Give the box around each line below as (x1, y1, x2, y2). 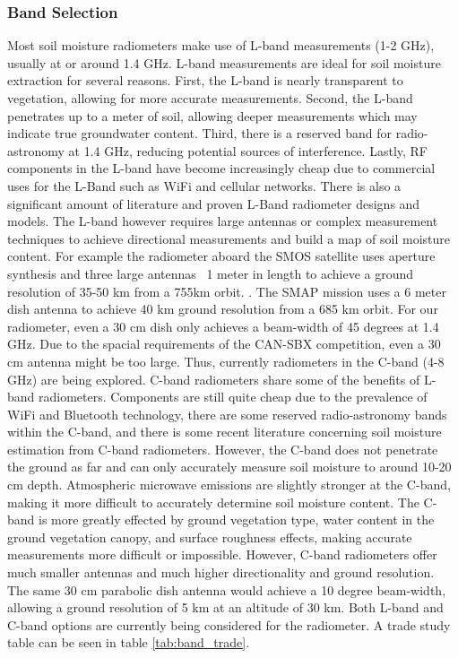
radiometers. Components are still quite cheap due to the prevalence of (39, 387, 428, 406)
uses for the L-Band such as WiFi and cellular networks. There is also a (7, 176, 402, 195)
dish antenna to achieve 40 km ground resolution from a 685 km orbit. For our (7, 299, 438, 318)
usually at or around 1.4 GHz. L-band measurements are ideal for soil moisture (7, 53, 441, 72)
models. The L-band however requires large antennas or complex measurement (7, 212, 438, 230)
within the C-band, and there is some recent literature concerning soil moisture (7, 422, 442, 441)
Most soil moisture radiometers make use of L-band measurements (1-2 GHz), (7, 36, 435, 55)
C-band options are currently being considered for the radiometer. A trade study (7, 615, 451, 634)
